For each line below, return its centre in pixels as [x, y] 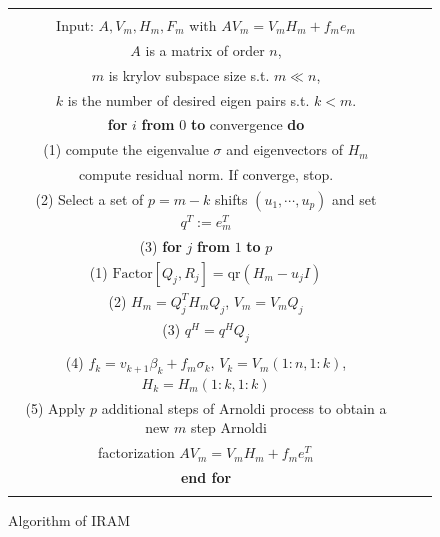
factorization [136, 452]
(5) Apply [55, 407]
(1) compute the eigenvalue [126, 149]
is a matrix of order [205, 49]
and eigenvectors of [285, 149]
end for [206, 477]
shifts [231, 198]
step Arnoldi [228, 427]
